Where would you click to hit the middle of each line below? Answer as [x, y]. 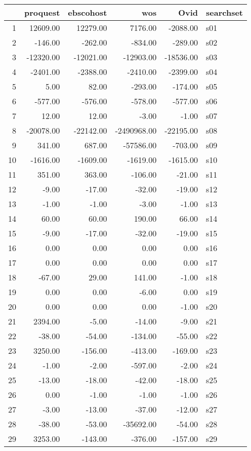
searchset [224, 12]
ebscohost [88, 12]
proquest [42, 12]
